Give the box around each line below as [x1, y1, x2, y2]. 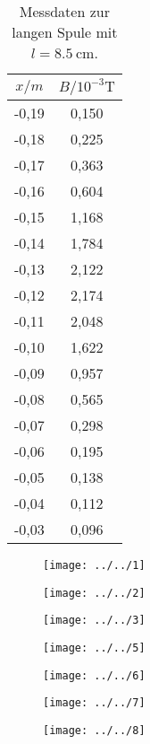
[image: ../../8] [43, 723, 146, 737]
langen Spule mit [12, 22, 118, 42]
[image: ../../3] [43, 614, 146, 627]
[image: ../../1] [43, 559, 146, 572]
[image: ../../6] [43, 669, 146, 682]
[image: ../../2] [43, 586, 146, 600]
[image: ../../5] [43, 641, 146, 654]
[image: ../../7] [43, 696, 146, 710]
